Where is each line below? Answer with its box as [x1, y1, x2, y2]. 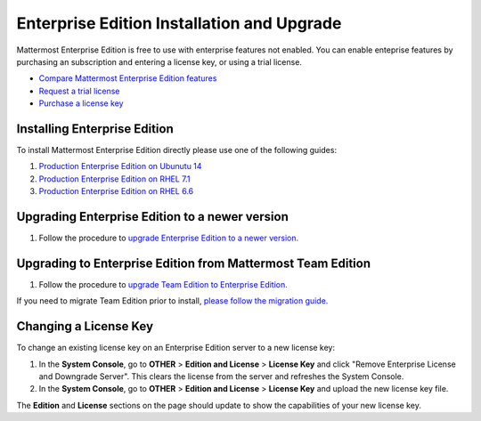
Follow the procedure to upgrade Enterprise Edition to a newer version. [38, 232, 298, 244]
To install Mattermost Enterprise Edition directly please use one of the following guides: [16, 145, 338, 156]
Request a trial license [38, 85, 120, 96]
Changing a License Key [16, 319, 154, 334]
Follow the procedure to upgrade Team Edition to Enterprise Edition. [38, 279, 289, 289]
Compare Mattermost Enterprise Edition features [38, 73, 217, 84]
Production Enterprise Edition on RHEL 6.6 [38, 186, 194, 197]
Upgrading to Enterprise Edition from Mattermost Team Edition [16, 255, 371, 271]
